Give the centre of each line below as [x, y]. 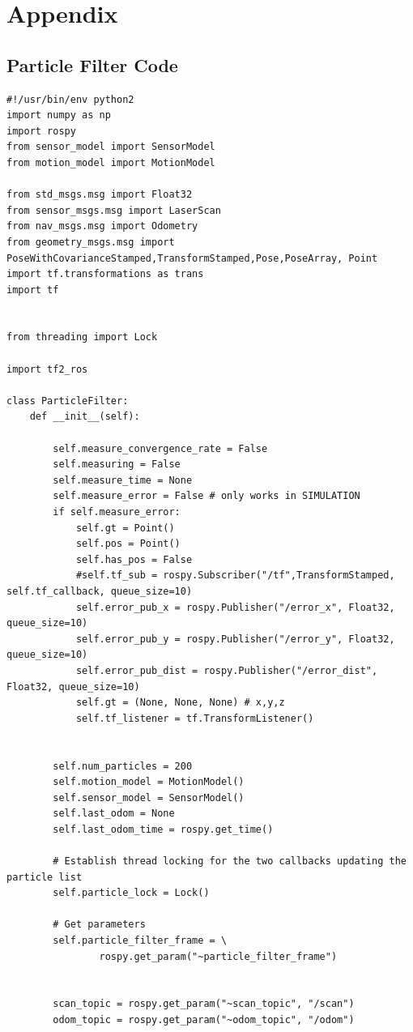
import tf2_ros [47, 369]
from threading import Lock [82, 337]
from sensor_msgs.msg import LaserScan [114, 210]
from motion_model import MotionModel [111, 162]
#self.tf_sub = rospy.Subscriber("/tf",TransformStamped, [235, 576]
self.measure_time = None [123, 480]
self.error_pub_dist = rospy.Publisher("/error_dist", [227, 670]
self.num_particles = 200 [123, 766]
